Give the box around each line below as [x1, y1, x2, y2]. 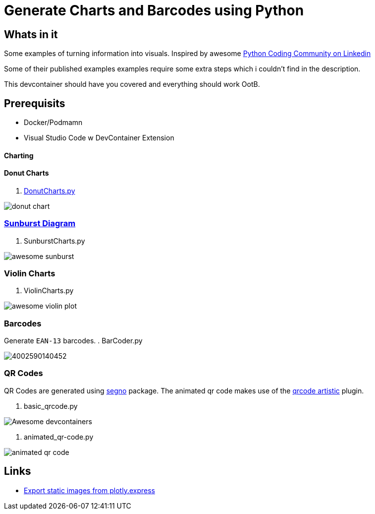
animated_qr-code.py [24, 432, 94, 441]
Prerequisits [4, 97, 65, 110]
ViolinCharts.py [24, 286, 74, 295]
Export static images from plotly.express [24, 486, 155, 495]
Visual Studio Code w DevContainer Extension [24, 133, 174, 142]
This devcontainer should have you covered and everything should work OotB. [4, 80, 260, 89]
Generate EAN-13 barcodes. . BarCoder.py [4, 336, 143, 345]
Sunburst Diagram [4, 218, 76, 229]
